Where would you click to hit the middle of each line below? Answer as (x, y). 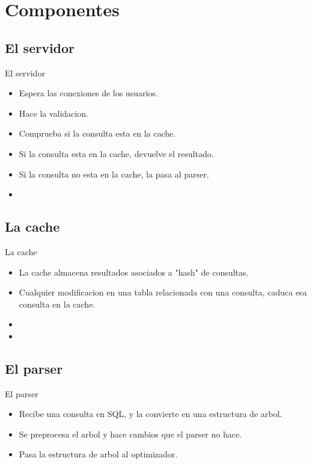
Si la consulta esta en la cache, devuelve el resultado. (116, 153)
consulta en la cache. (57, 304)
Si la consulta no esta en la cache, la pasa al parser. (114, 174)
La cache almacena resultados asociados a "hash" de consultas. (134, 272)
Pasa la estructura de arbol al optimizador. (98, 454)
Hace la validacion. (54, 113)
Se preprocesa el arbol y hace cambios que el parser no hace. (130, 434)
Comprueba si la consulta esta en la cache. (97, 133)
